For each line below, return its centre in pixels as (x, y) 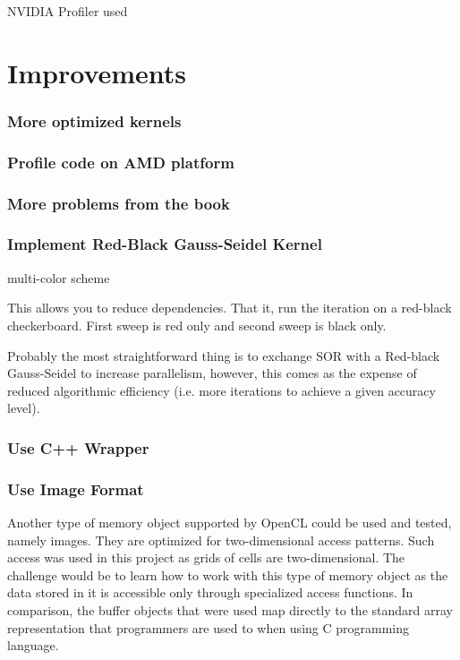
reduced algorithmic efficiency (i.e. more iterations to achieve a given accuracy (221, 390)
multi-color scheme (59, 277)
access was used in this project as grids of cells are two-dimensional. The (206, 557)
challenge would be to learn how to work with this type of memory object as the (228, 574)
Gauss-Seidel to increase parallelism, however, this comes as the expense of (212, 373)
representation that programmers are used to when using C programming (209, 627)
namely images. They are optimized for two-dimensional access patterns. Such (221, 540)
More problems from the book (119, 203)
